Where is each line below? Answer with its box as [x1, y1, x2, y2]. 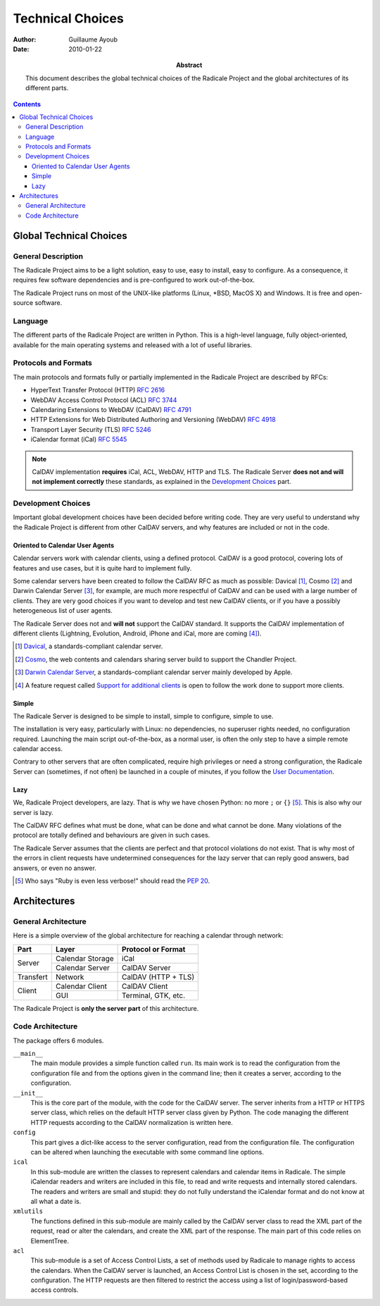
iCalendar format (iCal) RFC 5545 [30, 435, 127, 444]
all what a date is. [30, 1197, 82, 1205]
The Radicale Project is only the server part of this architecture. [13, 1004, 199, 1012]
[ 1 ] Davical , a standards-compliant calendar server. [15, 642, 163, 651]
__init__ [13, 1089, 44, 1097]
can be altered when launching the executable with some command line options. [30, 1148, 264, 1156]
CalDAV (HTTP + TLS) [122, 972, 195, 982]
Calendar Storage [55, 953, 114, 963]
